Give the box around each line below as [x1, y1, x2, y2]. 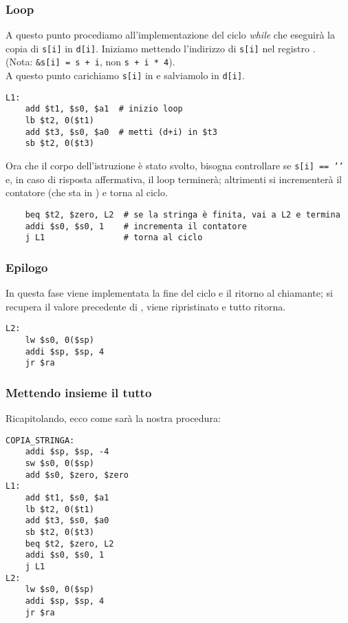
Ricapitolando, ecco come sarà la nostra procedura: [6, 411, 221, 425]
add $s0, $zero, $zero [25, 469, 129, 480]
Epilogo [6, 258, 48, 275]
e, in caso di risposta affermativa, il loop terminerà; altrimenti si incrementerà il [6, 171, 342, 186]
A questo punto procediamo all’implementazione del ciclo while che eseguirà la [6, 28, 335, 42]
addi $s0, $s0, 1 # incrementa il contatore [25, 221, 247, 231]
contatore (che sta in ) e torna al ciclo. [6, 185, 168, 200]
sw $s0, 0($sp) [25, 458, 94, 469]
